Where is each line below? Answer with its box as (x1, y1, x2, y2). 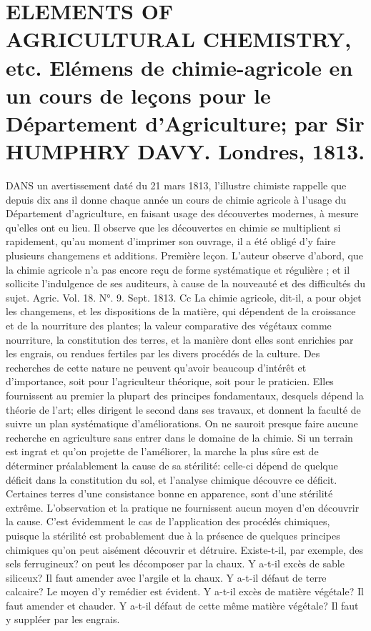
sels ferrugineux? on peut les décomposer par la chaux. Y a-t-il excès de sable (6, 556, 345, 571)
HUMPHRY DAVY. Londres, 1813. (6, 136, 365, 166)
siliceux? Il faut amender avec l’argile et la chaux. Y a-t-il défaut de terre (6, 570, 327, 585)
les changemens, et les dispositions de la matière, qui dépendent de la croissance (6, 304, 356, 319)
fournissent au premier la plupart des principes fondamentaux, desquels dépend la (6, 387, 364, 402)
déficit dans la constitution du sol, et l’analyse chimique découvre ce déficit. (6, 472, 337, 487)
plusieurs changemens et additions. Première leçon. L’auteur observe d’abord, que (6, 248, 363, 263)
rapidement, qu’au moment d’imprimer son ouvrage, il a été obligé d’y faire (6, 234, 336, 249)
